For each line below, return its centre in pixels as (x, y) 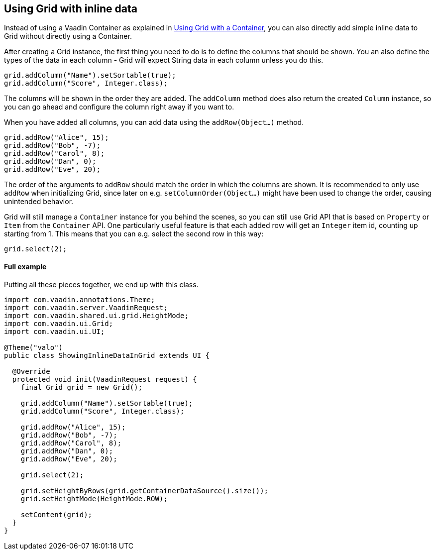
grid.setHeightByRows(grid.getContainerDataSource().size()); (145, 491)
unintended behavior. (39, 202)
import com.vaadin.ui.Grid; (59, 323)
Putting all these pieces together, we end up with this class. (101, 284)
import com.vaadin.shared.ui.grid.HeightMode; (96, 315)
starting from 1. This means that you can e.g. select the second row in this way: (134, 234)
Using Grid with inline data (71, 9)
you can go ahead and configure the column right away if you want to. (119, 107)
